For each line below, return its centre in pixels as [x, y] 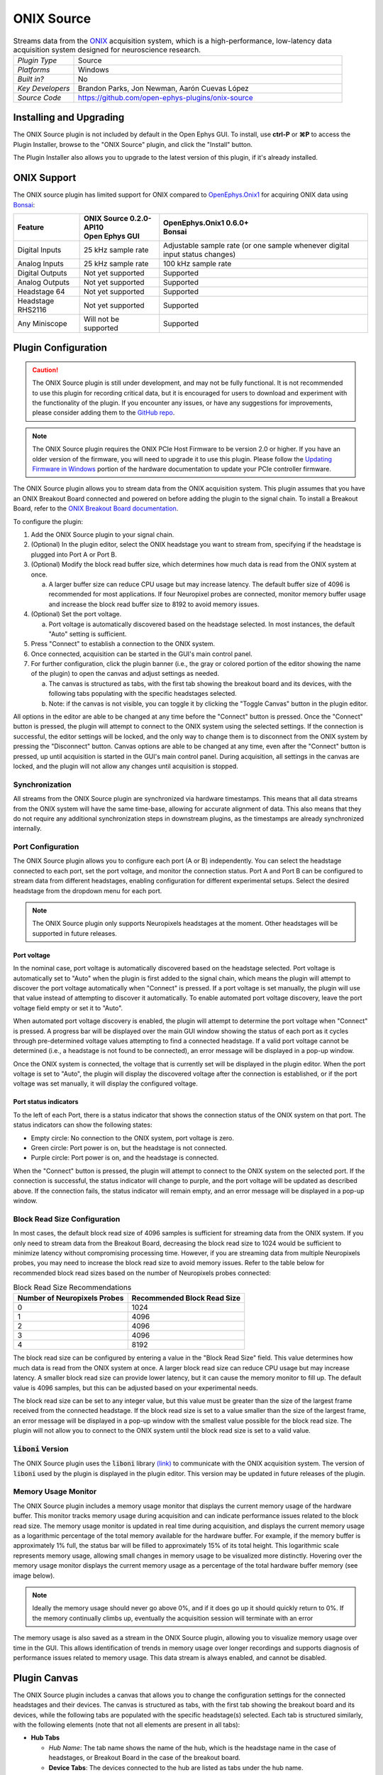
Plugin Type [37, 60]
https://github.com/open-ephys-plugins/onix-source [165, 97]
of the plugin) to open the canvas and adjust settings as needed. [125, 674]
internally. [28, 829]
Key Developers [44, 88]
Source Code [39, 97]
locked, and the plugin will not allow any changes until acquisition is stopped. [126, 766]
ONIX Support [45, 178]
